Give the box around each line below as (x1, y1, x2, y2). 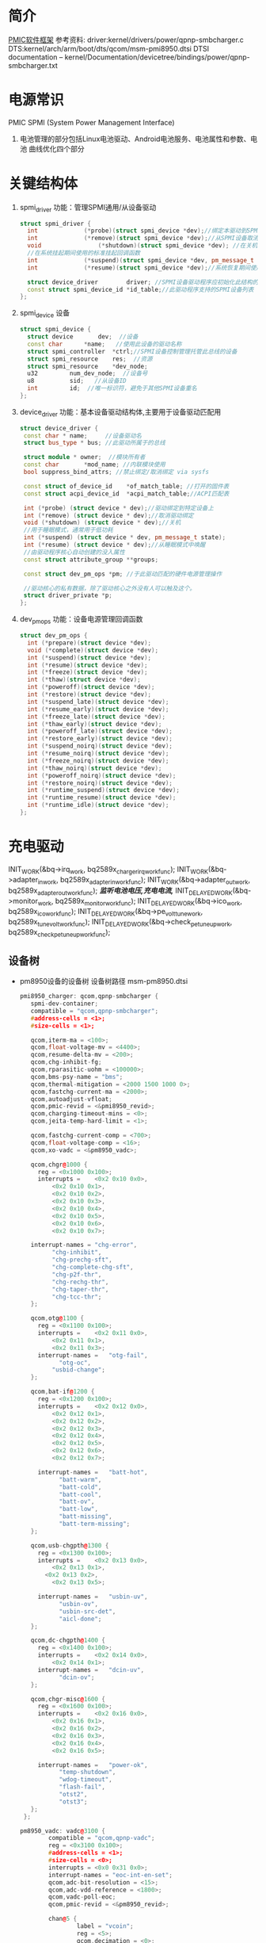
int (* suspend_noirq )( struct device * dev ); (27, 742, 173, 750)
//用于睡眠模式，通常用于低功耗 (23, 526, 113, 534)
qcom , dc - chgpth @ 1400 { (30, 1636, 105, 1645)
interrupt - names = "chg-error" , (30, 1241, 138, 1249)
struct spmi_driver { (19, 220, 91, 228)
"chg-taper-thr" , (51, 1285, 109, 1293)
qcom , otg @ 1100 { (30, 1314, 85, 1322)
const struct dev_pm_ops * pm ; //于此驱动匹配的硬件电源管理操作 (23, 570, 222, 578)
